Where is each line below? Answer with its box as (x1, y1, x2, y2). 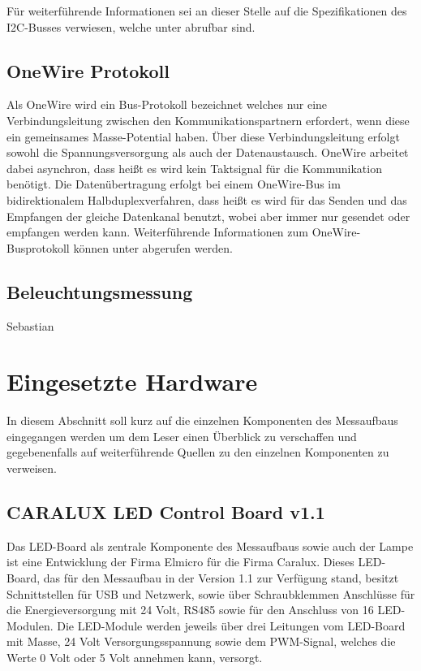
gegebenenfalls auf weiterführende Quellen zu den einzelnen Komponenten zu (6, 444, 389, 461)
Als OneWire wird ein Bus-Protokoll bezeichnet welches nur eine (6, 96, 328, 113)
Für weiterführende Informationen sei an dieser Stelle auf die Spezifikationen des (6, 2, 407, 19)
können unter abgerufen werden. (73, 239, 233, 256)
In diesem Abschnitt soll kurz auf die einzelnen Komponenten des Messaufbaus (6, 412, 398, 429)
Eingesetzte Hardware (6, 365, 258, 398)
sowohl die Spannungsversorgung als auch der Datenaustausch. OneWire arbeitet (6, 144, 409, 161)
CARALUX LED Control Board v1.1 (6, 500, 325, 525)
